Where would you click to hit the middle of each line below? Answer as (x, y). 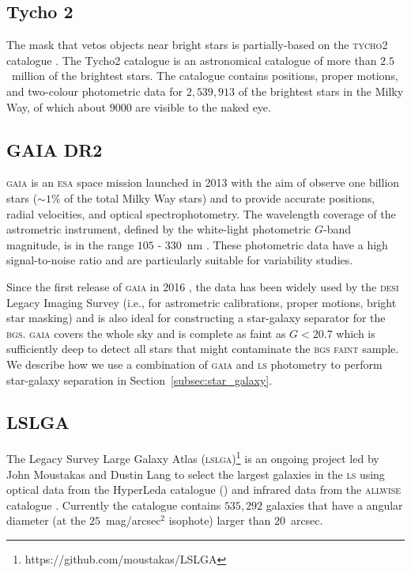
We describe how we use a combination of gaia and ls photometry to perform (194, 364)
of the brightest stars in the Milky (321, 91)
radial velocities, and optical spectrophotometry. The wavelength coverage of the (201, 213)
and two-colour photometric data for (94, 91)
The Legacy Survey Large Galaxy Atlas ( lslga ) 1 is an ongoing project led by (193, 457)
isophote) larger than (220, 520)
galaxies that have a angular (334, 505)
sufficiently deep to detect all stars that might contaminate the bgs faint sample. (203, 349)
